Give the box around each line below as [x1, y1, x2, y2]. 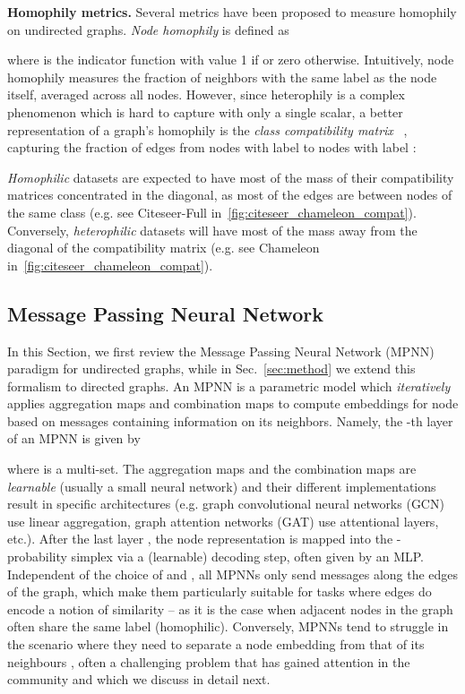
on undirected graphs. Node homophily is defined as [7, 20, 289, 39]
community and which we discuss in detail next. [7, 670, 271, 689]
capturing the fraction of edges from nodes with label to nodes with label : [7, 138, 417, 157]
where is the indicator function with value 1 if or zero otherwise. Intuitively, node [7, 50, 454, 69]
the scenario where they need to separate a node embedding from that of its [7, 635, 425, 654]
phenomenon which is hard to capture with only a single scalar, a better [7, 102, 403, 121]
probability [7, 547, 67, 566]
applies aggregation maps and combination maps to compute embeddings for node [7, 394, 459, 413]
